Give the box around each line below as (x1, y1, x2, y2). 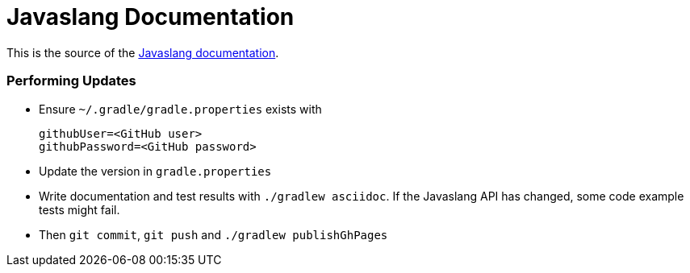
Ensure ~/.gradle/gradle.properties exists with (39, 101, 322, 116)
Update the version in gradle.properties (39, 163, 272, 178)
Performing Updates (6, 72, 136, 89)
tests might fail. (39, 202, 120, 217)
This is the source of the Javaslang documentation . (6, 45, 279, 60)
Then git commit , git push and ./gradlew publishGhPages (39, 227, 388, 242)
